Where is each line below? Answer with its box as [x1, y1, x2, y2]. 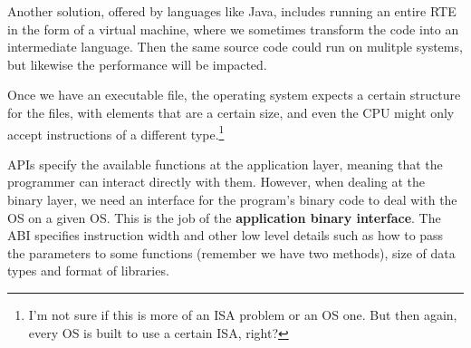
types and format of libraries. [7, 261, 169, 280]
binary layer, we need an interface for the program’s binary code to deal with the [7, 190, 457, 208]
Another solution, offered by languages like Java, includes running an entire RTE [7, 2, 457, 20]
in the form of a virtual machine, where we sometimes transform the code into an [7, 19, 459, 38]
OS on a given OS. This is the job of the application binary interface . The [7, 208, 441, 227]
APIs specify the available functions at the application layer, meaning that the [7, 154, 443, 173]
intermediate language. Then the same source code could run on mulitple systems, [7, 37, 463, 56]
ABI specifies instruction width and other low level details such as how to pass [7, 226, 444, 245]
